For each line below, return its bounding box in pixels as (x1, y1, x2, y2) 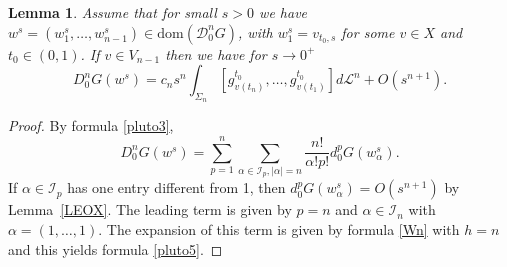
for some (341, 21, 395, 42)
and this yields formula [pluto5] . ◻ (8, 238, 223, 259)
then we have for (165, 43, 267, 64)
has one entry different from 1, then (67, 177, 286, 198)
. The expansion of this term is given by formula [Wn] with (98, 219, 460, 240)
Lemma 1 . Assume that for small (8, 2, 217, 22)
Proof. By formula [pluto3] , (8, 115, 174, 136)
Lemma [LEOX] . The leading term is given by (8, 199, 292, 220)
